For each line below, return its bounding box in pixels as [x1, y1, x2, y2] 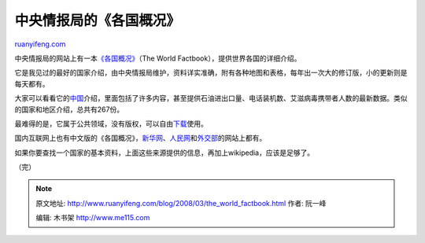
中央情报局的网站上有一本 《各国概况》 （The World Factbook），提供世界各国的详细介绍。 [14, 53, 301, 63]
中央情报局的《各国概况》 [14, 12, 181, 29]
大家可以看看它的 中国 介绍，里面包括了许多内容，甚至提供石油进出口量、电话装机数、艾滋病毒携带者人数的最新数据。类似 [14, 94, 408, 103]
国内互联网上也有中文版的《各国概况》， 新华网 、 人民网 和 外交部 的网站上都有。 [14, 134, 267, 143]
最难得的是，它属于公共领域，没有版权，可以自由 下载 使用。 [14, 119, 208, 128]
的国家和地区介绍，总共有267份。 [14, 105, 124, 114]
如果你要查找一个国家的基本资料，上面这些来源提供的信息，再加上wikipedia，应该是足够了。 [14, 148, 315, 157]
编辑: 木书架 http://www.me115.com [35, 213, 150, 223]
